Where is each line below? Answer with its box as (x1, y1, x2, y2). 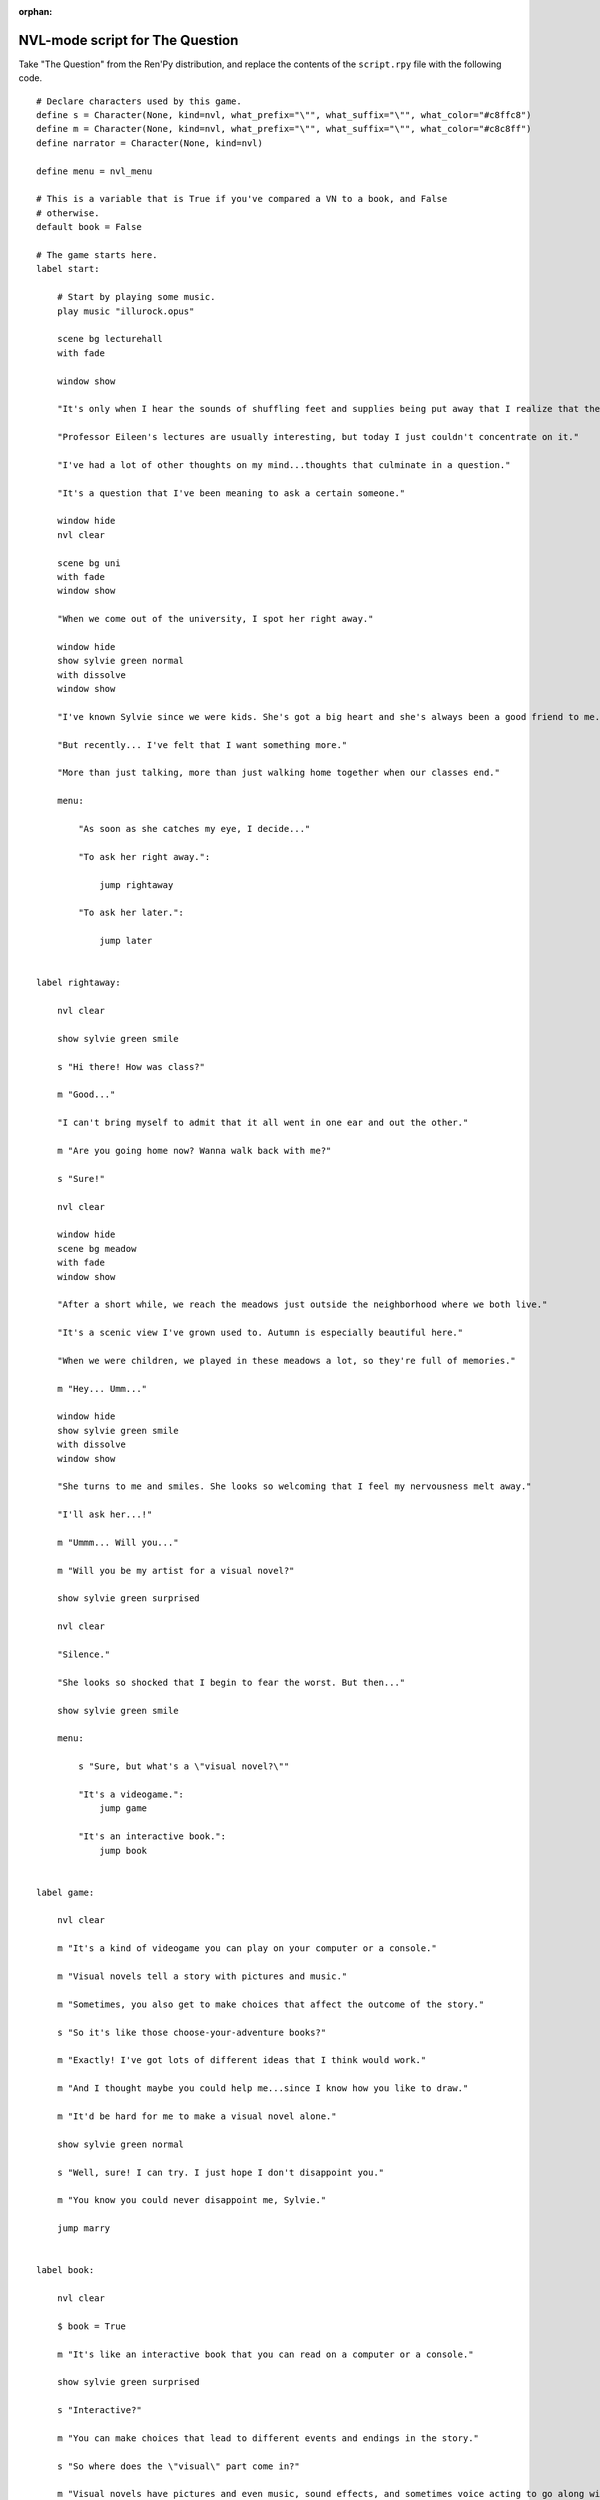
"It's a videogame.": (78, 1788, 185, 1800)
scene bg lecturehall (56, 333, 164, 345)
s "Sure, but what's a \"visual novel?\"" (78, 1761, 290, 1772)
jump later (99, 935, 153, 947)
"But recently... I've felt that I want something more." (56, 739, 348, 750)
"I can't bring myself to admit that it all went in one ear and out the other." (56, 1117, 469, 1129)
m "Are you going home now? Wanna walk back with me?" (56, 1145, 332, 1156)
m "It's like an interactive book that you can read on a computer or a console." (56, 2348, 474, 2360)
